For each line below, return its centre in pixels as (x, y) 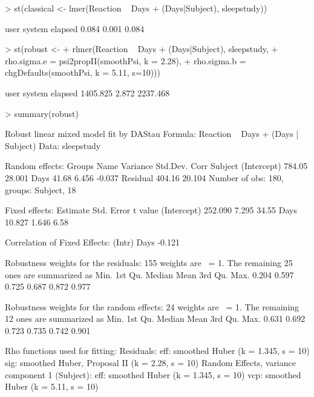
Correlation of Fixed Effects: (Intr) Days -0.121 (93, 242)
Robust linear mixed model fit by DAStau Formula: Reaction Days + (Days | (152, 134)
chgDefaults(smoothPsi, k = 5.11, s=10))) (83, 72)
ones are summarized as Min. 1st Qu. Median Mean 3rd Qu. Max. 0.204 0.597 (149, 274)
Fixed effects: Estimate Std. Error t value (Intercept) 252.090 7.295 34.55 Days (151, 210)
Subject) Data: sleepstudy (53, 145)
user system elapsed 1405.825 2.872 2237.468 (87, 92)
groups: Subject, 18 (41, 189)
